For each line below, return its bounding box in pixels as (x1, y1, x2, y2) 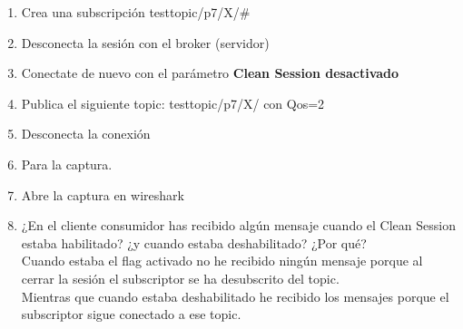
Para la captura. (21, 154, 113, 173)
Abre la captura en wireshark (21, 185, 184, 204)
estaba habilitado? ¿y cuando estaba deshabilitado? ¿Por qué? (21, 233, 367, 252)
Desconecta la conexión (21, 124, 151, 143)
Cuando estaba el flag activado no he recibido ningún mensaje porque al (21, 251, 423, 270)
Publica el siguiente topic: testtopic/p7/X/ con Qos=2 (21, 93, 325, 112)
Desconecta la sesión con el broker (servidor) (21, 33, 270, 52)
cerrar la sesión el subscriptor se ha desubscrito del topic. (21, 268, 340, 287)
